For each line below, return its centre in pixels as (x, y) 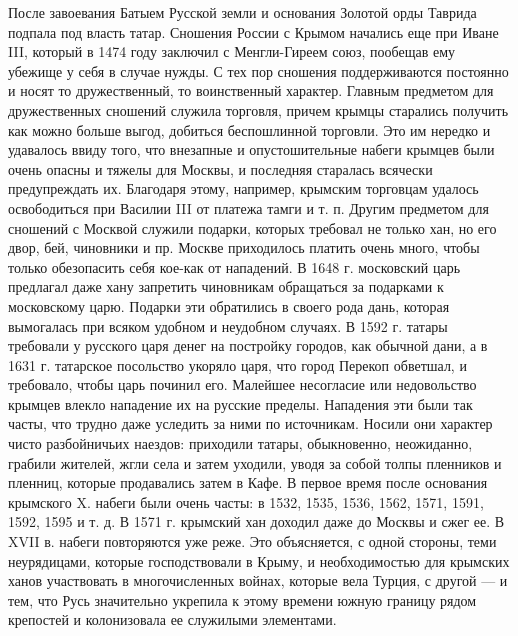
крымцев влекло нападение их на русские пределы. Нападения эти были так (240, 403)
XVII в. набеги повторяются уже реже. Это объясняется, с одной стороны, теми (252, 541)
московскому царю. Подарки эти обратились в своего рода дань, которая (229, 305)
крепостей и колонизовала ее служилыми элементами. (172, 619)
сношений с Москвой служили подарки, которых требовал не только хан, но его (252, 227)
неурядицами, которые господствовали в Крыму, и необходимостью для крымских (259, 560)
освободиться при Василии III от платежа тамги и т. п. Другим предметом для (248, 207)
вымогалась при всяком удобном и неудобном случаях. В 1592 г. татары (228, 325)
